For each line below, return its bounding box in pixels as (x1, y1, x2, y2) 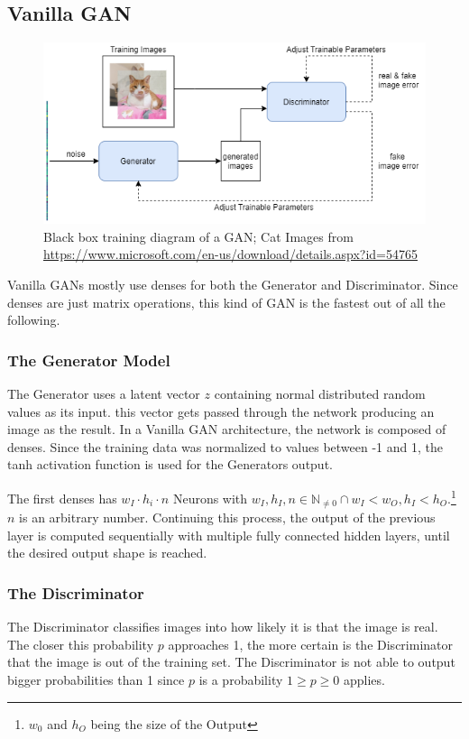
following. (7, 310, 60, 329)
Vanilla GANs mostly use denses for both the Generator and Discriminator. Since (7, 275, 458, 294)
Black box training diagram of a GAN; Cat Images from (43, 226, 354, 245)
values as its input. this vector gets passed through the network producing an (7, 402, 435, 420)
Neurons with (172, 488, 248, 507)
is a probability (198, 670, 283, 688)
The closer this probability (7, 634, 154, 653)
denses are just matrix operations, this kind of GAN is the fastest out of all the (7, 292, 446, 311)
